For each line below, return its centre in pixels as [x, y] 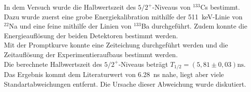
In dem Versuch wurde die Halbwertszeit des [70, 7]
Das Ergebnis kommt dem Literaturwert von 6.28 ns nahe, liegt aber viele [114, 74]
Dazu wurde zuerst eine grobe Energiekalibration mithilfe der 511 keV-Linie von [123, 16]
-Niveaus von [172, 7]
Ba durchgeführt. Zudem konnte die [194, 26]
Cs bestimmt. [220, 7]
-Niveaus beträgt [143, 64]
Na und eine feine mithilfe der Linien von [70, 26]
